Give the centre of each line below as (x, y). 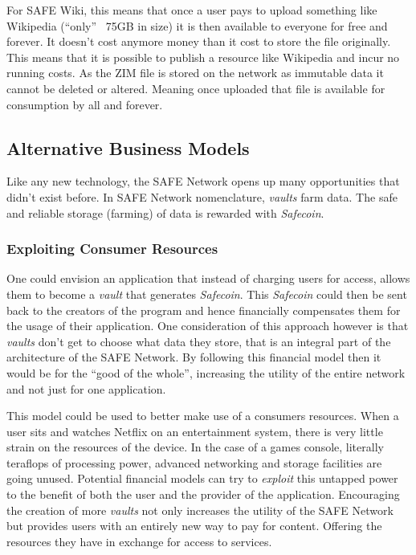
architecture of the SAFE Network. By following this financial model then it (194, 357)
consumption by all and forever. (85, 104)
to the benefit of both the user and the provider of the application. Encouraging (203, 494)
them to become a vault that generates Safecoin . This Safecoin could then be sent (207, 294)
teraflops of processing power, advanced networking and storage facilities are (194, 462)
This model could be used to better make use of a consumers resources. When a (203, 416)
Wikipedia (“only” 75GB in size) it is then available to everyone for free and (197, 25)
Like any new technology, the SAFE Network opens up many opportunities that (203, 181)
